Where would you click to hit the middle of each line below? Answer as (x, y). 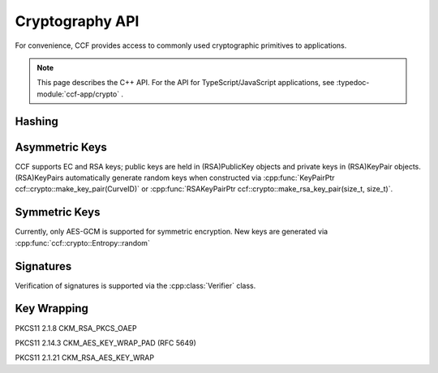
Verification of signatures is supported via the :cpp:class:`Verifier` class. (135, 285)
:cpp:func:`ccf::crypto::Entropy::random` (82, 242)
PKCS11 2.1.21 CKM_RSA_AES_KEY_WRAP (84, 358)
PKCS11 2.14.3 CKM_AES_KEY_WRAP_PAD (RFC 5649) (105, 343)
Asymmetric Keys (61, 147)
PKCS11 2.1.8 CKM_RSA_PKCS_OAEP (76, 328)
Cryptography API (77, 21)
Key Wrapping (52, 309)
